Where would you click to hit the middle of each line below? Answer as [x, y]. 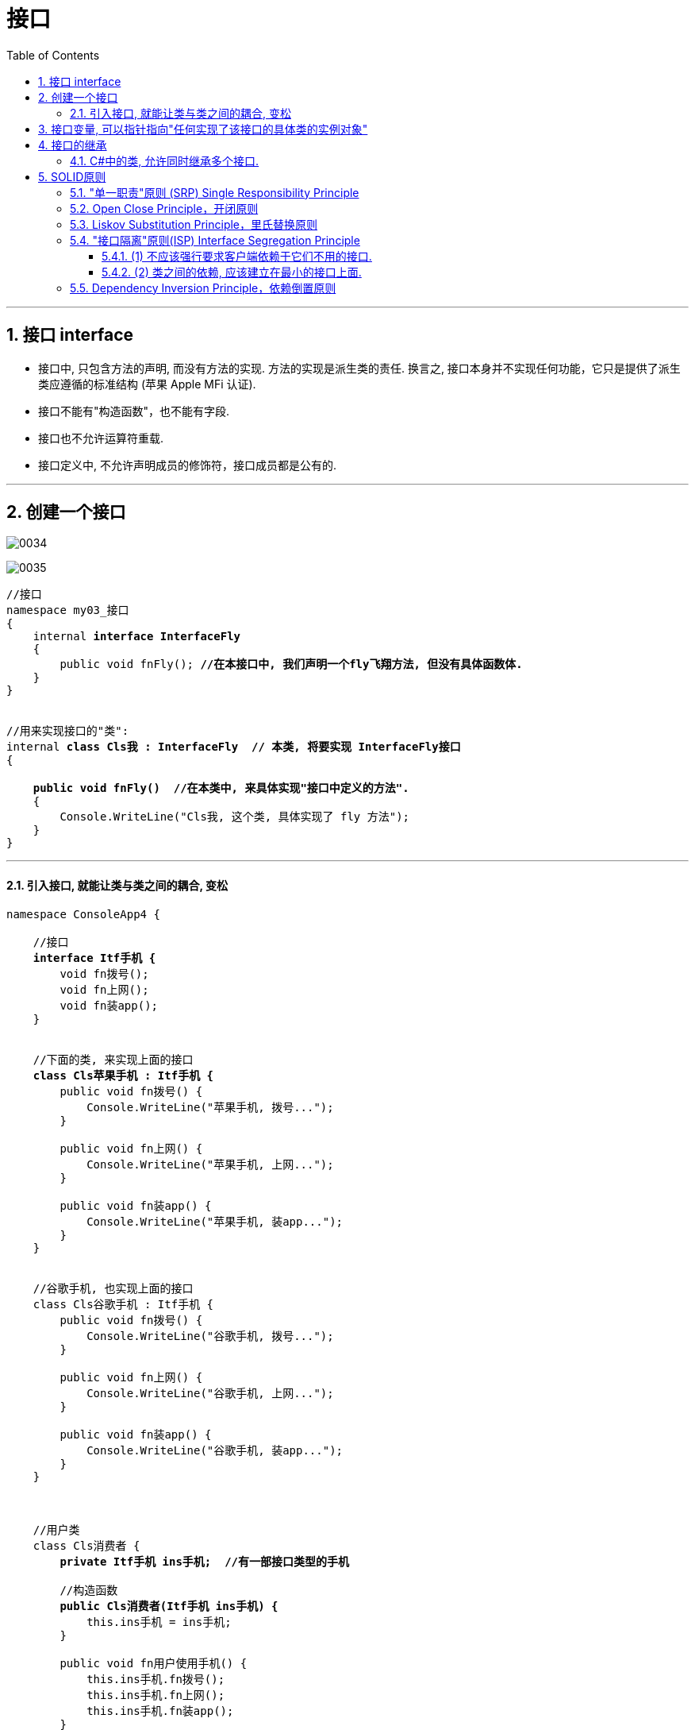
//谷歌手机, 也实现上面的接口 [113, 1288]
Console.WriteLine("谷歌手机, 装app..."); [215, 1450]
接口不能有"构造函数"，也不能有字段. [134, 411]
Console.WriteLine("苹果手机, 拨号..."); [210, 1107]
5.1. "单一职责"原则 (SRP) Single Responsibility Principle [215, 192]
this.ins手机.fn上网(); [156, 1695]
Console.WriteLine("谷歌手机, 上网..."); [210, 1393]
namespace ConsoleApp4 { [83, 914]
